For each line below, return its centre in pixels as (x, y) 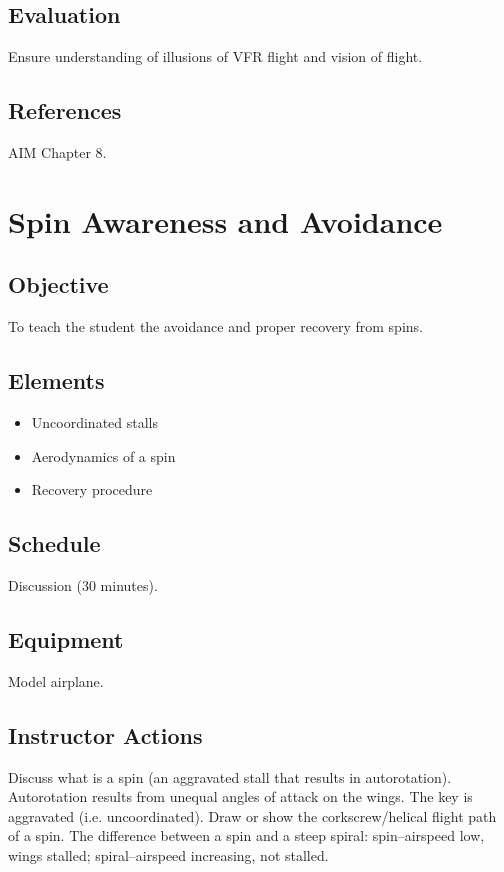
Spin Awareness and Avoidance (225, 220)
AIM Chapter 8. (57, 152)
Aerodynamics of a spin (103, 455)
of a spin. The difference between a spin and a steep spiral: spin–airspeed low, (246, 835)
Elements (56, 380)
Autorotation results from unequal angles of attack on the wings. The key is (240, 796)
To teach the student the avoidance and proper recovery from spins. (215, 326)
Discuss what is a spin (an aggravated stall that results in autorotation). (230, 776)
